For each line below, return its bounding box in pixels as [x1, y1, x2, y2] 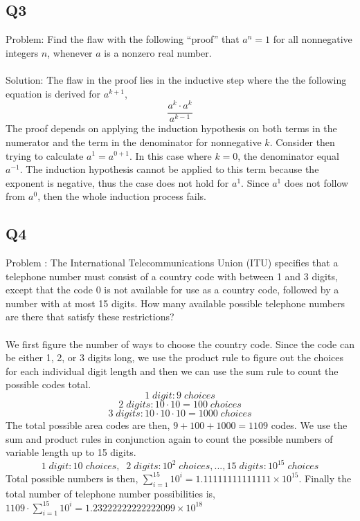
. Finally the [298, 470, 352, 485]
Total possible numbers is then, [6, 470, 138, 485]
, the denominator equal [237, 148, 339, 163]
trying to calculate [6, 148, 84, 163]
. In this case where [129, 148, 212, 163]
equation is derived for [6, 86, 101, 100]
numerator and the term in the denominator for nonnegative [6, 134, 262, 149]
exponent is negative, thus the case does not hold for [6, 175, 229, 190]
